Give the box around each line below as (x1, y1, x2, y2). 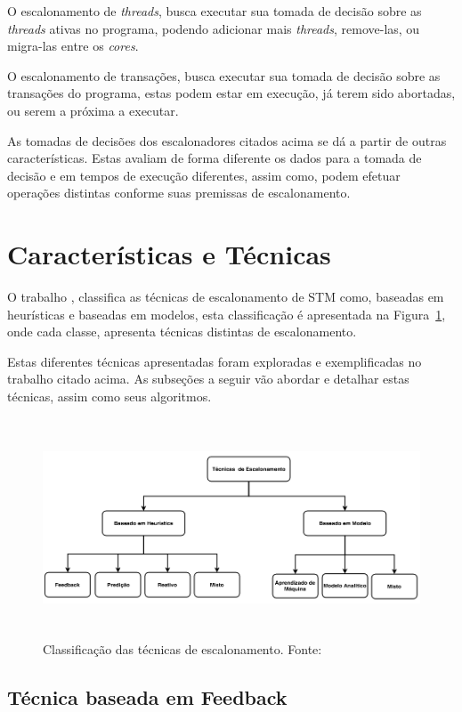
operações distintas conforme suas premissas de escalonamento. (7, 183, 351, 202)
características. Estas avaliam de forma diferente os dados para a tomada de (7, 149, 422, 167)
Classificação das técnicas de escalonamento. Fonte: (43, 639, 322, 658)
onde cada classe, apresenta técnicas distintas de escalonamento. (7, 322, 357, 341)
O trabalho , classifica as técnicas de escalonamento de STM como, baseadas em (7, 287, 444, 306)
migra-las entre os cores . (7, 36, 139, 55)
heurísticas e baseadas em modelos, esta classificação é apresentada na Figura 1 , (7, 304, 446, 323)
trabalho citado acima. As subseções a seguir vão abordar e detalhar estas (7, 369, 409, 388)
